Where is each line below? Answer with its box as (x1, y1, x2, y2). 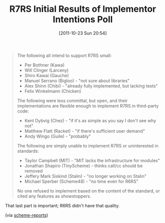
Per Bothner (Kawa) (24, 62, 65, 68)
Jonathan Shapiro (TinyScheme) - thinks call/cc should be (24, 163, 143, 168)
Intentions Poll (52, 14, 113, 25)
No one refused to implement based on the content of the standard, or (17, 188, 160, 194)
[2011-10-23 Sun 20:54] (59, 30, 107, 36)
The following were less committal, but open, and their (17, 97, 128, 104)
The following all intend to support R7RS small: (17, 53, 112, 58)
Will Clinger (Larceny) (24, 67, 69, 73)
